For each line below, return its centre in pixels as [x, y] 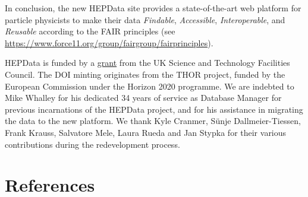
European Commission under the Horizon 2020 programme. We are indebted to [150, 86]
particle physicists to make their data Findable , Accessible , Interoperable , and [145, 19]
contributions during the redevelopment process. [92, 144]
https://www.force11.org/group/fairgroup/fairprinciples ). [109, 42]
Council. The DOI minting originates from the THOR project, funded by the [145, 74]
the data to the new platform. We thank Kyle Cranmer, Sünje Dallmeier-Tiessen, [153, 121]
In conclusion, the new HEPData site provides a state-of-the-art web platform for [153, 8]
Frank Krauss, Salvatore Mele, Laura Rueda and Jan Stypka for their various [146, 132]
